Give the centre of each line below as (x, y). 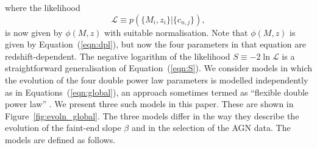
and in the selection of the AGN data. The (211, 128)
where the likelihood (43, 7)
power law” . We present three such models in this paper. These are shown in (149, 104)
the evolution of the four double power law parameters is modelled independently (157, 79)
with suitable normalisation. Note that (176, 32)
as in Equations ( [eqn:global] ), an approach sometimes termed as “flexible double (157, 92)
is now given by (34, 32)
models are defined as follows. (60, 139)
